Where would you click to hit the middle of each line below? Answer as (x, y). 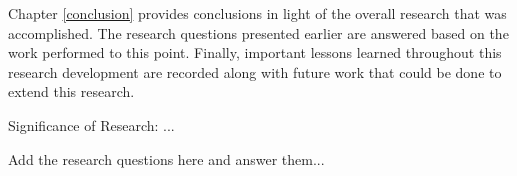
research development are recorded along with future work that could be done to (255, 71)
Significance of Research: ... (91, 124)
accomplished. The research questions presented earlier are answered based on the (258, 32)
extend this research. (71, 91)
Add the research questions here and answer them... (166, 158)
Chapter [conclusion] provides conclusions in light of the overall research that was (257, 13)
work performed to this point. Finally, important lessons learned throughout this (255, 52)
